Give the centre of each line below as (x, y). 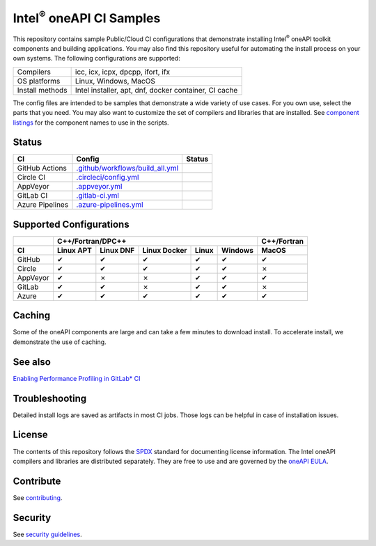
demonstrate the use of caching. (60, 342)
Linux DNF (117, 250)
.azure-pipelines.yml (110, 205)
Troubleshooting (50, 398)
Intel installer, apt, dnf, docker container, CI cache (156, 90)
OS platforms (39, 81)
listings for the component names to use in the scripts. (91, 123)
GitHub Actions (42, 169)
